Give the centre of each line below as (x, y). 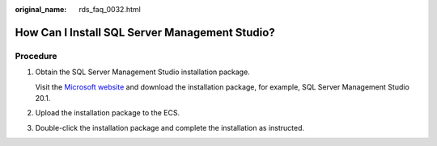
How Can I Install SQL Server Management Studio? (145, 32)
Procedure (36, 56)
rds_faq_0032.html (110, 9)
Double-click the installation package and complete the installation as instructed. (170, 127)
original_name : (41, 9)
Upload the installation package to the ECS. (108, 113)
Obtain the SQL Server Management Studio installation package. (142, 72)
